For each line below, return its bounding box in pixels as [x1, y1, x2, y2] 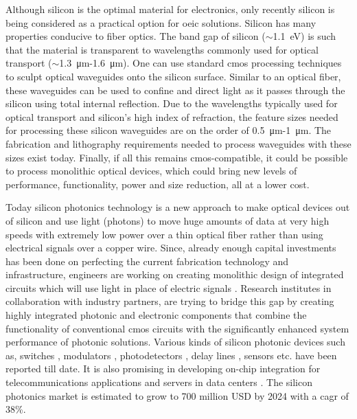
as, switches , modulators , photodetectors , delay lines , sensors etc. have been [5, 348, 337, 362]
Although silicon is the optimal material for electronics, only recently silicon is [5, 2, 335, 16]
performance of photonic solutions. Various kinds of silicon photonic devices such [5, 335, 345, 349]
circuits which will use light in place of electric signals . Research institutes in [5, 280, 332, 295]
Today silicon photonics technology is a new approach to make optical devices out [5, 200, 350, 214]
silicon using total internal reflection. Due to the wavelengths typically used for [5, 96, 338, 111]
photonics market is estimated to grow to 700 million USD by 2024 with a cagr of [5, 388, 349, 403]
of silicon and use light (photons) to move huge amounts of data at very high [5, 213, 330, 227]
